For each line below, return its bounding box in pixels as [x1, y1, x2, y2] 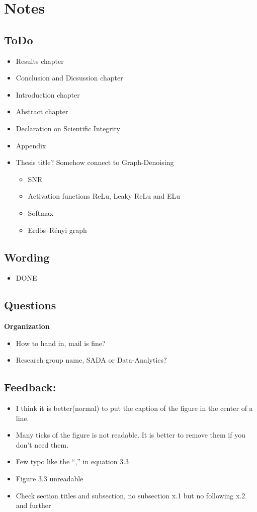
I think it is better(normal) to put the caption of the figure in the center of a [16, 403, 253, 413]
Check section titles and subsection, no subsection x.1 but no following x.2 [16, 490, 245, 500]
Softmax [28, 207, 54, 218]
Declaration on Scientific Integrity [16, 123, 120, 133]
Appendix [16, 140, 46, 150]
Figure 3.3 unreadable [16, 473, 83, 484]
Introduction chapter [16, 89, 80, 100]
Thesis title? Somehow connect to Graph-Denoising [16, 157, 174, 167]
